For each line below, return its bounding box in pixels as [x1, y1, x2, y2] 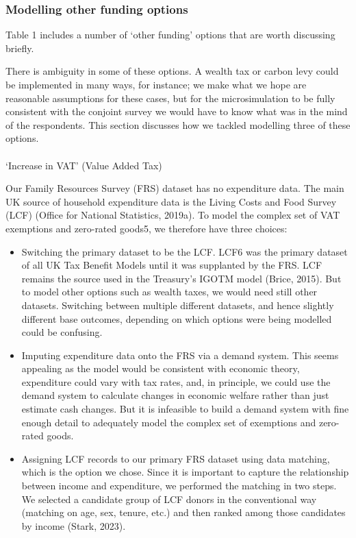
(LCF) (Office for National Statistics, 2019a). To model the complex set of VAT [5, 208, 340, 222]
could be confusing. [21, 325, 103, 339]
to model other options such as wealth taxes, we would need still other [21, 284, 318, 299]
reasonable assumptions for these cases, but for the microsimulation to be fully [5, 90, 335, 105]
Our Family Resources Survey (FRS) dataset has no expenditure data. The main [5, 181, 344, 195]
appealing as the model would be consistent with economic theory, [21, 361, 300, 376]
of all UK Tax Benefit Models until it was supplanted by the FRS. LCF [21, 258, 322, 272]
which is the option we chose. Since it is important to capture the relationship [21, 465, 349, 479]
